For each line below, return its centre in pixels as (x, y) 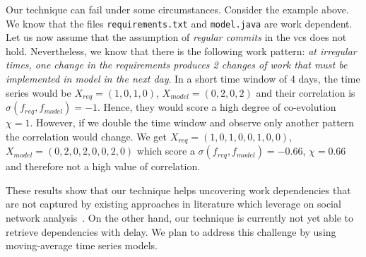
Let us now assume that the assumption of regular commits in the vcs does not (176, 37)
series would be (39, 92)
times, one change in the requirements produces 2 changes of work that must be (177, 65)
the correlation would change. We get (86, 136)
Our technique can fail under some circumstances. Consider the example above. (177, 9)
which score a (166, 151)
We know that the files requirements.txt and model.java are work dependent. (179, 23)
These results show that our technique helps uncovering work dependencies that (178, 190)
